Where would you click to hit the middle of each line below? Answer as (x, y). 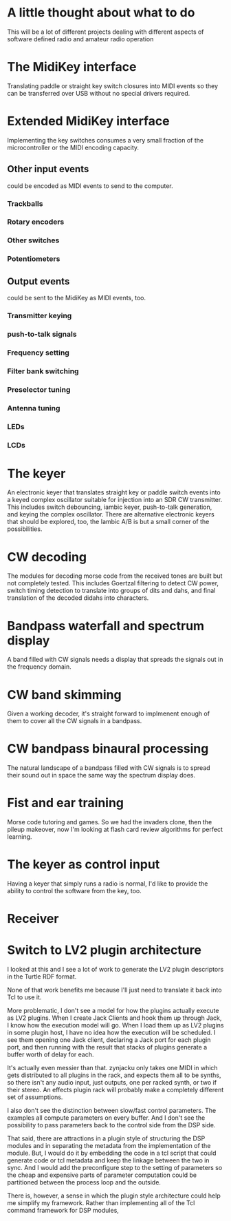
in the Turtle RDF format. (42, 977)
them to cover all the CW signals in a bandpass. (75, 721)
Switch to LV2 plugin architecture (104, 950)
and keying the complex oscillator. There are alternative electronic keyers (111, 514)
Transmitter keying (40, 316)
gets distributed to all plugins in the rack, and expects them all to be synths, (114, 1075)
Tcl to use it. (24, 997)
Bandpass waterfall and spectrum (106, 626)
